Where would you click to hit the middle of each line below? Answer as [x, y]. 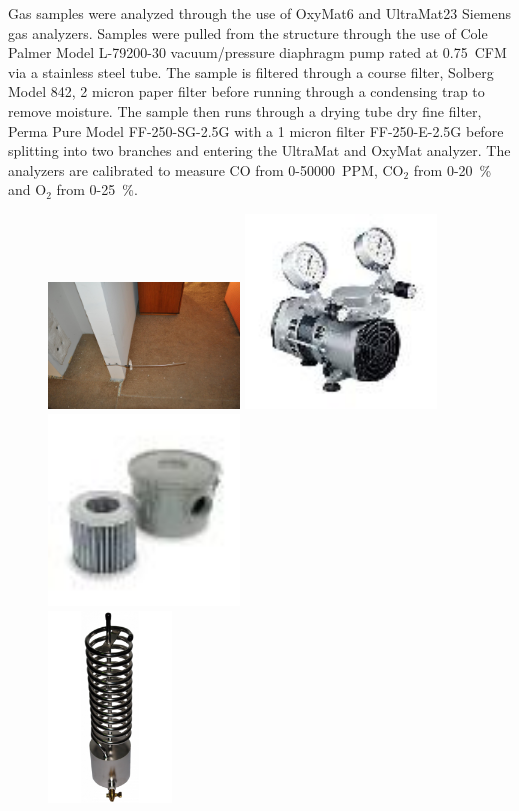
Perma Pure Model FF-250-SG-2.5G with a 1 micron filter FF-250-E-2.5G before [256, 130]
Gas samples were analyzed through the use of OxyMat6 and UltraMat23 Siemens [260, 13]
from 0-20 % [452, 169]
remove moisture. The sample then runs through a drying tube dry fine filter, [245, 110]
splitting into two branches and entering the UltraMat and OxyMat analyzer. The [259, 150]
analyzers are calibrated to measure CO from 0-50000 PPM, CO [206, 169]
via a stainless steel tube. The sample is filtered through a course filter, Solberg [251, 71]
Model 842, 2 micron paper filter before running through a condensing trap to [246, 91]
